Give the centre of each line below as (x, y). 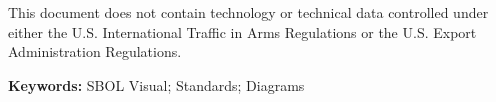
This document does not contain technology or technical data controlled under (248, 12)
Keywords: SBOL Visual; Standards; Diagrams (156, 84)
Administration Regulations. (95, 51)
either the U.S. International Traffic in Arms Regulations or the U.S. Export (242, 31)
